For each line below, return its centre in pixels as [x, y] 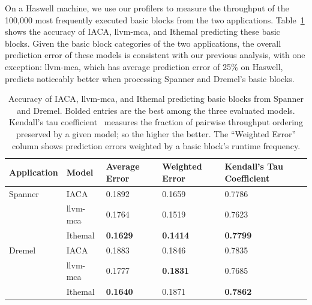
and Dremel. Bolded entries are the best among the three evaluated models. [156, 110]
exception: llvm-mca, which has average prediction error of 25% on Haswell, [144, 66]
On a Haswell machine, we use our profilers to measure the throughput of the [147, 8]
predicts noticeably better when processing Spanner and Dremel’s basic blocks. [150, 78]
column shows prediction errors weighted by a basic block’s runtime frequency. [156, 145]
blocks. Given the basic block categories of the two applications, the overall [143, 43]
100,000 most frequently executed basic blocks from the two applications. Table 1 [155, 19]
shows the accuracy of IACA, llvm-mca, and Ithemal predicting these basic [142, 31]
